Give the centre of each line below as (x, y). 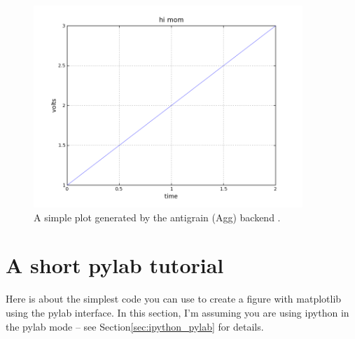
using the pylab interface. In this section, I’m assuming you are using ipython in (177, 312)
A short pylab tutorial (115, 265)
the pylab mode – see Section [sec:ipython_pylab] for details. (135, 326)
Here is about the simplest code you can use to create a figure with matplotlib (174, 299)
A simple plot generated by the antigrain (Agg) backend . (157, 217)
